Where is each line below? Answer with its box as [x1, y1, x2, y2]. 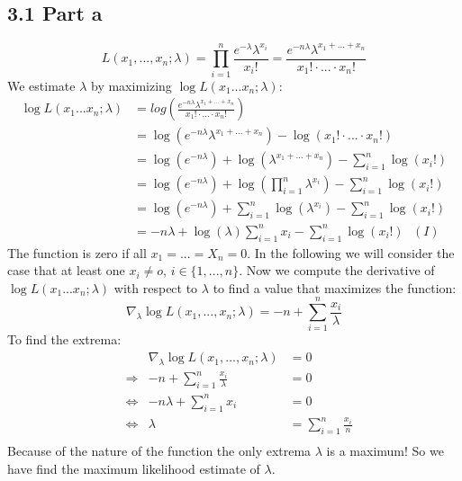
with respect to [113, 278, 198, 297]
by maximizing [91, 76, 172, 94]
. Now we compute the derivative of [239, 261, 435, 280]
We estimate [7, 76, 76, 94]
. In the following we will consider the [247, 243, 455, 262]
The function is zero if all [7, 243, 147, 262]
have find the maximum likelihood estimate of [7, 459, 260, 477]
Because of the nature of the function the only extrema [7, 441, 312, 459]
